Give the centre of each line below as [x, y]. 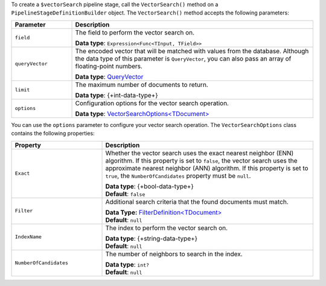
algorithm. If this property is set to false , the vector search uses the [201, 160]
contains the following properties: [53, 134]
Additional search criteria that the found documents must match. [197, 201]
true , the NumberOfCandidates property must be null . [178, 175]
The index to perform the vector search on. [167, 228]
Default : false [125, 193]
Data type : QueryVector [109, 77]
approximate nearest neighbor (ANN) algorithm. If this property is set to [207, 168]
